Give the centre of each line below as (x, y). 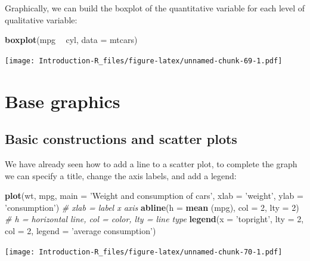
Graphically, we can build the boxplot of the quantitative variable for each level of (155, 8)
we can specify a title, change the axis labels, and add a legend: (121, 175)
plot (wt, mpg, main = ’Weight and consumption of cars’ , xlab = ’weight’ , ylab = (154, 196)
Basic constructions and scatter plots (121, 139)
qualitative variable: (41, 19)
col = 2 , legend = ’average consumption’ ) (80, 230)
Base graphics (63, 101)
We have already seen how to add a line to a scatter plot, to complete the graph (151, 164)
